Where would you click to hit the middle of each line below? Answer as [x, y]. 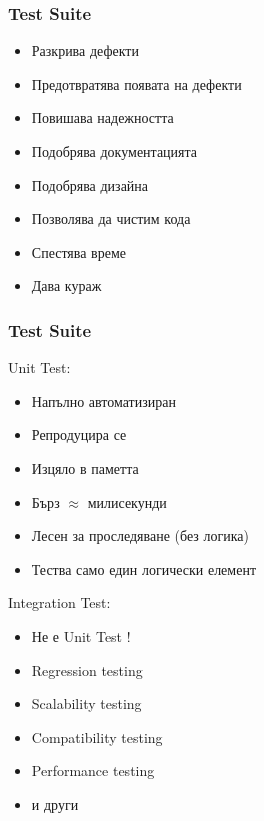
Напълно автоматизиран [103, 400]
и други [55, 803]
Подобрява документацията [114, 151]
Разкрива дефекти [85, 50]
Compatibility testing [97, 736]
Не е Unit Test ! [81, 635]
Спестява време [78, 251]
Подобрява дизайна [90, 184]
